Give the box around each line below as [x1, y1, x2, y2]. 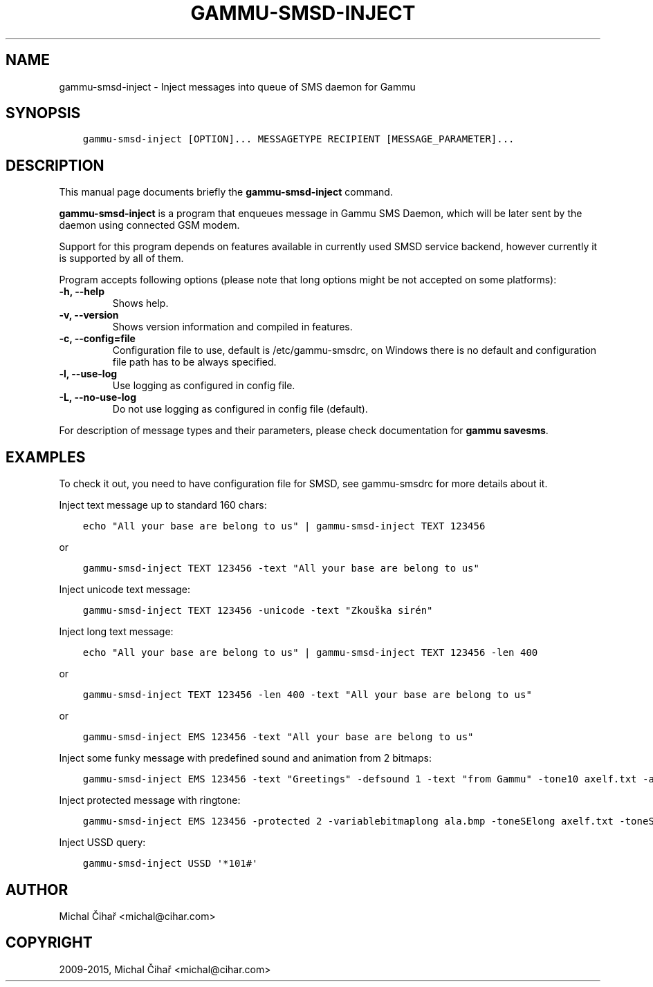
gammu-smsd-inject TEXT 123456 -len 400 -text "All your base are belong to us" [82, 689, 532, 701]
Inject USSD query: [59, 836, 146, 849]
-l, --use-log [59, 368, 118, 380]
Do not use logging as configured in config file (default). [112, 403, 368, 415]
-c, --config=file [59, 332, 136, 345]
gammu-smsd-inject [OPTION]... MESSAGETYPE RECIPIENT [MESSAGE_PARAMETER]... [82, 133, 515, 145]
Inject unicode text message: [59, 583, 191, 596]
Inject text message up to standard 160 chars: [59, 499, 267, 511]
